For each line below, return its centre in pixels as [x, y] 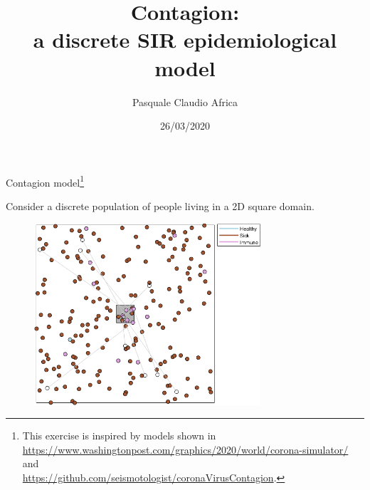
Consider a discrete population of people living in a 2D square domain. [160, 205]
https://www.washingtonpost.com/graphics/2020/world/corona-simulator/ [185, 449]
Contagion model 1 [45, 181]
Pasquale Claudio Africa [185, 101]
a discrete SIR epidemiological [185, 40]
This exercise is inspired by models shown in [119, 436]
